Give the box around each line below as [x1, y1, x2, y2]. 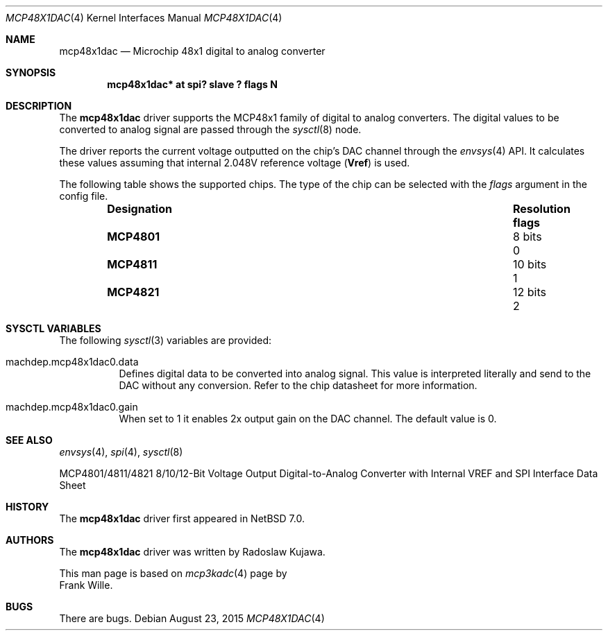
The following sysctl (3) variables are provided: [59, 334, 272, 346]
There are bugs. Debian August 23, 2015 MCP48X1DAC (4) [59, 612, 325, 624]
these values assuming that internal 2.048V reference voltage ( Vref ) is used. [59, 157, 410, 169]
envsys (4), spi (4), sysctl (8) [59, 446, 183, 458]
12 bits [512, 285, 546, 299]
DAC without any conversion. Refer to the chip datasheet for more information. [119, 379, 478, 391]
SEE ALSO [6, 434, 53, 446]
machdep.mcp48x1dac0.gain [6, 401, 138, 413]
